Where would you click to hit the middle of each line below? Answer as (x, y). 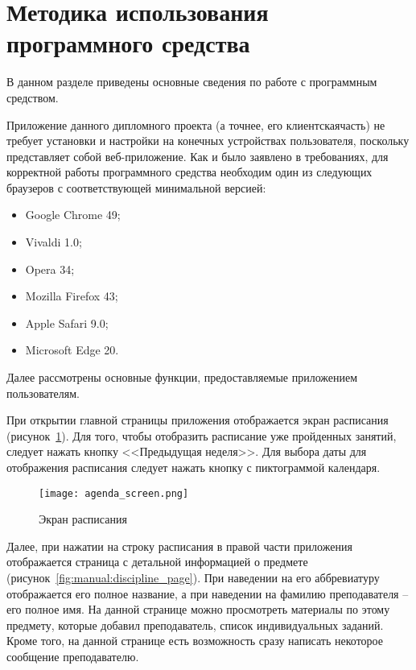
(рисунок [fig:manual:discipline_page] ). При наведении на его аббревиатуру (193, 578)
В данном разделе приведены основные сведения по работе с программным (192, 82)
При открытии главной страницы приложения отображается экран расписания (198, 420)
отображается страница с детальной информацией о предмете (157, 562)
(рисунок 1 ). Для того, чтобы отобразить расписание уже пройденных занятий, (202, 435)
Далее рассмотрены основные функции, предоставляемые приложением (182, 377)
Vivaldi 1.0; (54, 242)
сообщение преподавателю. (73, 656)
